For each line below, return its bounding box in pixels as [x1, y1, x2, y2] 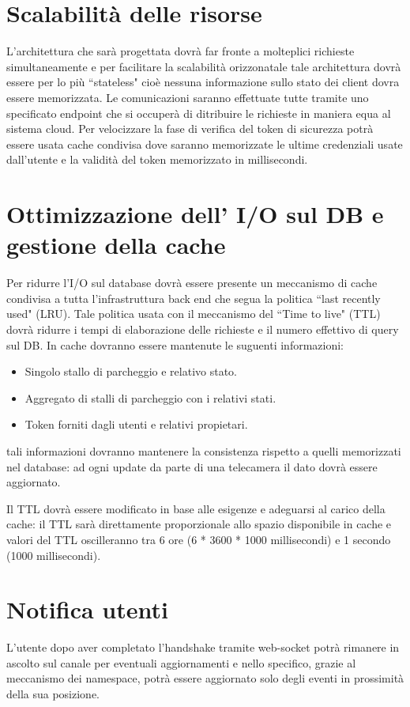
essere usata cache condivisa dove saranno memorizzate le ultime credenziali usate [6, 135, 403, 152]
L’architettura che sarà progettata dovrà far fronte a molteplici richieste [6, 43, 355, 59]
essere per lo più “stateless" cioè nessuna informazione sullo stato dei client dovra [6, 74, 400, 90]
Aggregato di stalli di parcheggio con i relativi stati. [24, 389, 276, 406]
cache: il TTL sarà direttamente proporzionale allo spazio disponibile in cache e [6, 516, 392, 532]
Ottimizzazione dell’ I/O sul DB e [6, 198, 384, 230]
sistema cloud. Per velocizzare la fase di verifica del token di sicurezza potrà [6, 120, 374, 137]
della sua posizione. [6, 686, 100, 701]
